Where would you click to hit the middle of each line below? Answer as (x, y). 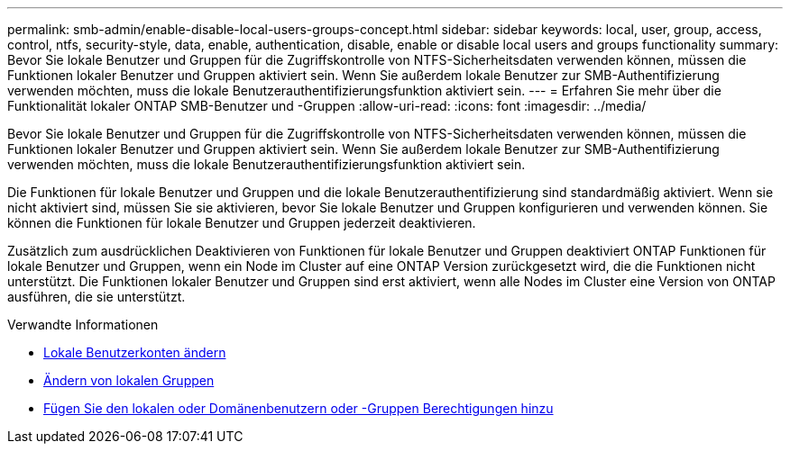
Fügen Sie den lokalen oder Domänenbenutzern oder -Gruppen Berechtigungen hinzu (299, 408)
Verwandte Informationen (83, 325)
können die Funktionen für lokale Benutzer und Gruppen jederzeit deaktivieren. (242, 223)
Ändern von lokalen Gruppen (129, 380)
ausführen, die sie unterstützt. (96, 297)
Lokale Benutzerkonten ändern (135, 352)
